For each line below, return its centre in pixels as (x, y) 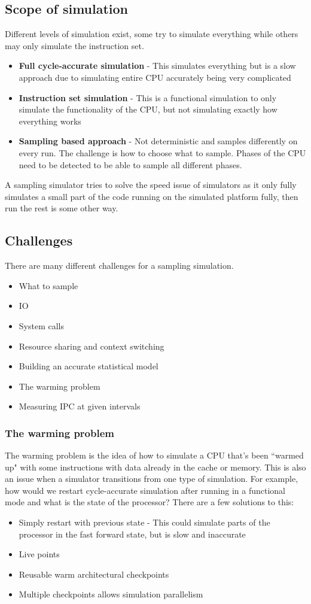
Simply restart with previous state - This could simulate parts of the (144, 522)
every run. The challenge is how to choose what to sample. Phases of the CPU (162, 152)
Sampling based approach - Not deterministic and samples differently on (158, 141)
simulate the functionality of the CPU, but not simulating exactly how (148, 109)
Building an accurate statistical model (89, 366)
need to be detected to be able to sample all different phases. (130, 164)
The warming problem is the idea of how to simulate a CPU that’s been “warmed (154, 455)
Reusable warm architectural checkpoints (94, 574)
